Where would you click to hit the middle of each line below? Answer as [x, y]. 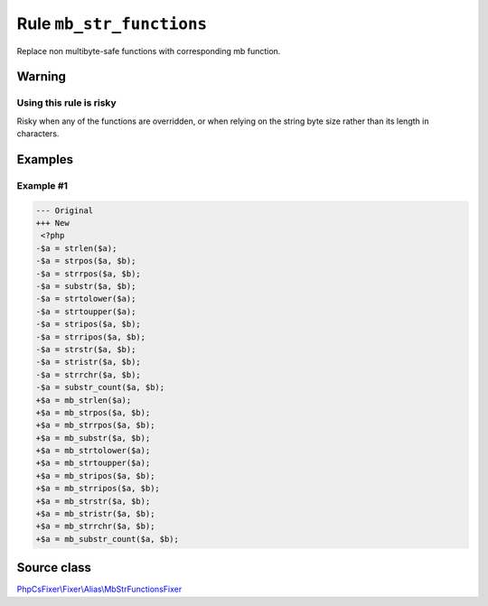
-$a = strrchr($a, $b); [89, 374]
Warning [42, 77]
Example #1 [42, 185]
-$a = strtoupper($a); [86, 311]
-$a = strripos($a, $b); [91, 337]
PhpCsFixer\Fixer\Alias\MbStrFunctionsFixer [99, 589]
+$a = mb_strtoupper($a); [93, 463]
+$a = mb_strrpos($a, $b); [95, 425]
